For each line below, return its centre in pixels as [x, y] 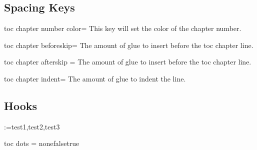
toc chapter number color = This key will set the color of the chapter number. [123, 28]
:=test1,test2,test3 [32, 126]
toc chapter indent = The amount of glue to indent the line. [95, 78]
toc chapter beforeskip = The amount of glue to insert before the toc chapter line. [129, 45]
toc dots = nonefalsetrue [42, 143]
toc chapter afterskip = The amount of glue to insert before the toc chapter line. [128, 62]
